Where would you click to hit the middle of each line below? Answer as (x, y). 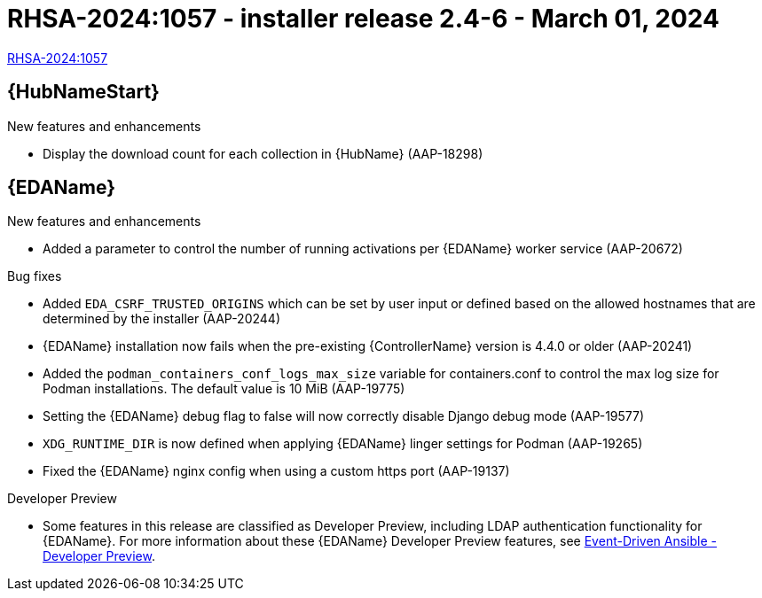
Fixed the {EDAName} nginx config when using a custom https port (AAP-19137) (276, 471)
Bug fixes (35, 276)
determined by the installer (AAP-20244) (161, 319)
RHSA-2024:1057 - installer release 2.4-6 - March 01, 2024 (364, 19)
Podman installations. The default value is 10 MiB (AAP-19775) (224, 389)
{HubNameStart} (83, 92)
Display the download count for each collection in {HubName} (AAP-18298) (263, 153)
